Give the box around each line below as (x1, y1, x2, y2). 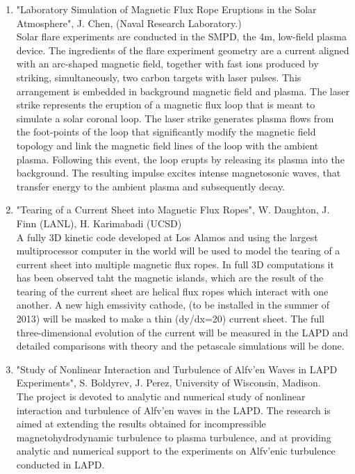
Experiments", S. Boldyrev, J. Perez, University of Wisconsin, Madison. (16, 375, 321, 390)
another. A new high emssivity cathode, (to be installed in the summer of (16, 297, 330, 312)
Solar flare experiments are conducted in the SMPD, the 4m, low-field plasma (16, 29, 347, 44)
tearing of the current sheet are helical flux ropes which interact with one (16, 284, 329, 298)
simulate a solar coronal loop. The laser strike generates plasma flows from (16, 111, 334, 125)
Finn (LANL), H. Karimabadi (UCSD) (16, 215, 182, 230)
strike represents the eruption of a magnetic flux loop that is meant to (16, 97, 315, 112)
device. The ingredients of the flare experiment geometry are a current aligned (16, 42, 349, 57)
